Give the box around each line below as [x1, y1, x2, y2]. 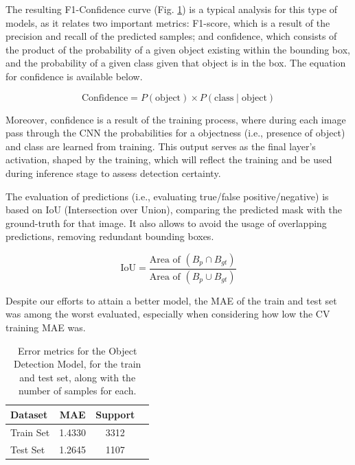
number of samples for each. [18, 383, 137, 398]
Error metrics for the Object [17, 343, 137, 357]
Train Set [10, 425, 50, 439]
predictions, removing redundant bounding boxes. [5, 229, 214, 243]
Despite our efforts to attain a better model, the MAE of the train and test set [5, 293, 337, 307]
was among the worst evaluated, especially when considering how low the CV [5, 307, 330, 321]
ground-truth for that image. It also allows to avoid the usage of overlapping [5, 215, 327, 230]
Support [95, 407, 135, 421]
